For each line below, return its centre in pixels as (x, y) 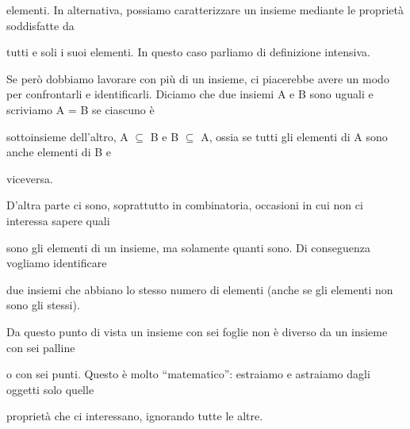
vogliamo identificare (57, 263)
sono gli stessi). (43, 305)
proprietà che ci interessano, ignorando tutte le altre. (135, 416)
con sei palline (41, 347)
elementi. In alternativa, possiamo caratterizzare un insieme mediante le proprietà (205, 10)
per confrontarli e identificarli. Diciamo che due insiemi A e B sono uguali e (190, 94)
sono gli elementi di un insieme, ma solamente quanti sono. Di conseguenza (189, 247)
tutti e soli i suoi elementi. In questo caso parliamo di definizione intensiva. (188, 52)
